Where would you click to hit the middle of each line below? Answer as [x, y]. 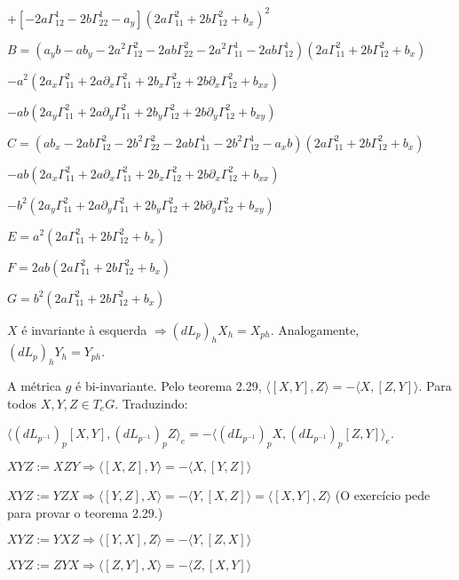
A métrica [35, 386]
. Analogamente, [315, 329]
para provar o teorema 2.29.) [85, 512]
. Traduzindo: [151, 403]
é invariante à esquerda [84, 329]
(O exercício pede [383, 495]
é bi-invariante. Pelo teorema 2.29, [169, 386]
